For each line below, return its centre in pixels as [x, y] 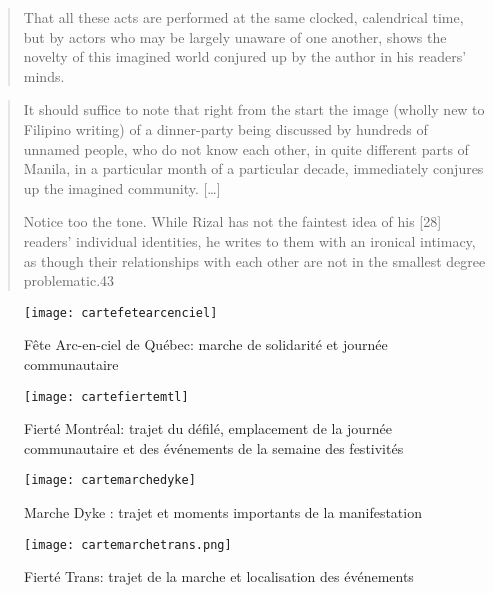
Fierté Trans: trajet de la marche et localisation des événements [219, 576]
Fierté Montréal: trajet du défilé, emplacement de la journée [208, 428]
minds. [44, 75]
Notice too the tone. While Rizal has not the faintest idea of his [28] [232, 221]
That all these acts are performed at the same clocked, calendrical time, [243, 17]
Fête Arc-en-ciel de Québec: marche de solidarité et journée [206, 344]
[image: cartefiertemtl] [106, 396]
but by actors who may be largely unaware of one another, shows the [235, 36]
